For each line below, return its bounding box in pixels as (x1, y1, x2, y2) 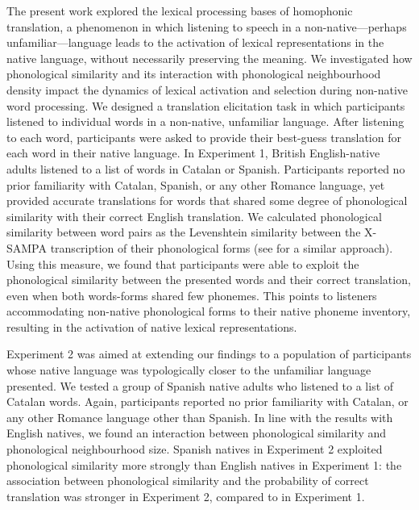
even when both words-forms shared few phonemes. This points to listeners (6, 286, 377, 303)
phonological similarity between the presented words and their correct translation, (6, 271, 411, 288)
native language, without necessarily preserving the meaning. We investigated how (6, 49, 413, 66)
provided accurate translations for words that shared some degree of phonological (6, 192, 408, 209)
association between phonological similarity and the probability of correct (6, 472, 369, 489)
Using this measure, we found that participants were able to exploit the (6, 255, 359, 272)
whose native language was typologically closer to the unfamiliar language (6, 362, 371, 378)
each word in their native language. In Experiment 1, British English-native (6, 144, 380, 161)
